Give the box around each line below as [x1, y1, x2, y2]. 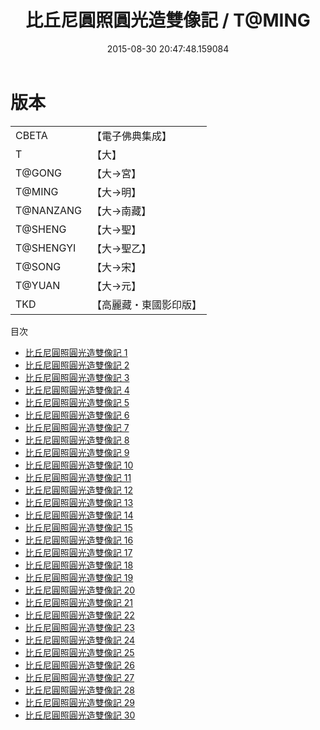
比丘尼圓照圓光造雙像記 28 [24, 684, 135, 696]
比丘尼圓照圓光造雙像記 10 [24, 459, 134, 471]
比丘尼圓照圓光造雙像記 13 [24, 496, 134, 508]
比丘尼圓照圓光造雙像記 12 [24, 484, 133, 496]
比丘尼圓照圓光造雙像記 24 [24, 634, 136, 646]
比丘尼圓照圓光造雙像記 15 [24, 521, 133, 533]
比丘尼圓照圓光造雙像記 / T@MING [25, 9, 311, 32]
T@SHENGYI [15, 241, 77, 255]
